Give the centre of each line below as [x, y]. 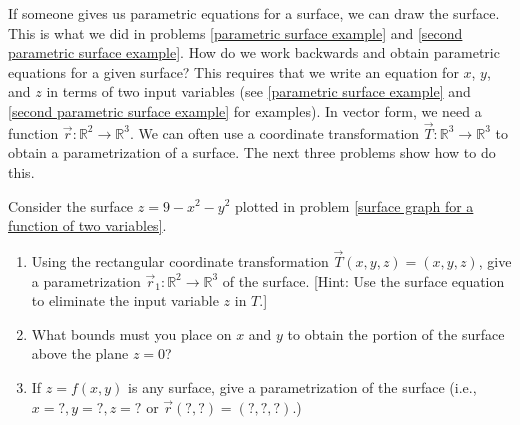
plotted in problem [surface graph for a [354, 205]
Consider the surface [71, 205]
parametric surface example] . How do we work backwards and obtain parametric [254, 52]
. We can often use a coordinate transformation [274, 132]
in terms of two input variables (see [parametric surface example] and [258, 91]
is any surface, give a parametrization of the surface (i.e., [302, 386]
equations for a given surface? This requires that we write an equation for [233, 71]
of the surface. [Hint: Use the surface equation [363, 280]
